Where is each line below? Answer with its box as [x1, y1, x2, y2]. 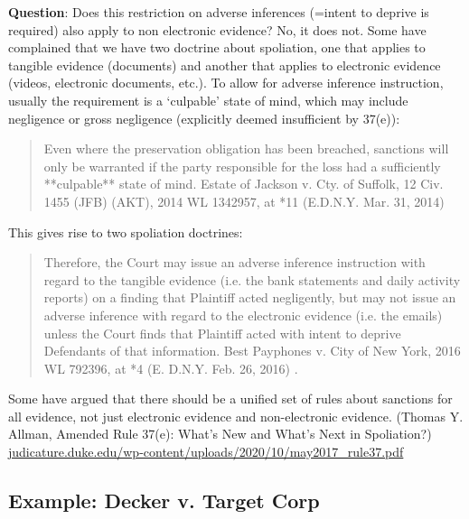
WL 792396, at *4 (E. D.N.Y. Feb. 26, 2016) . [43, 358, 298, 377]
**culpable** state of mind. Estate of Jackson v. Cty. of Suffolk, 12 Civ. [43, 174, 444, 193]
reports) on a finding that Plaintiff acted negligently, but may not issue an [43, 288, 456, 307]
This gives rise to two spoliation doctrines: [8, 222, 243, 241]
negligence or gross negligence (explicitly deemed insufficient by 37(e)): [8, 108, 400, 127]
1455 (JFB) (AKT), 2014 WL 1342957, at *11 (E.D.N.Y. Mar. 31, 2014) [43, 191, 445, 210]
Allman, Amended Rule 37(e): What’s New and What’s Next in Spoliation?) [8, 424, 432, 443]
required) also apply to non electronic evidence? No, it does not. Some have [8, 20, 427, 39]
